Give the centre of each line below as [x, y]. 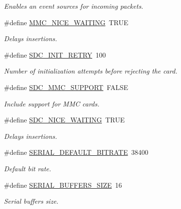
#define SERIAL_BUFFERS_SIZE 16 [63, 185]
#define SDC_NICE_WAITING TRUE [64, 120]
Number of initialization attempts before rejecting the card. [91, 71]
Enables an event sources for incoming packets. [74, 6]
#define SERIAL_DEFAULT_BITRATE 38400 [76, 152]
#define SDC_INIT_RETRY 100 [55, 54]
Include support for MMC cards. [52, 103]
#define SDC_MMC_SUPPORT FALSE [66, 87]
